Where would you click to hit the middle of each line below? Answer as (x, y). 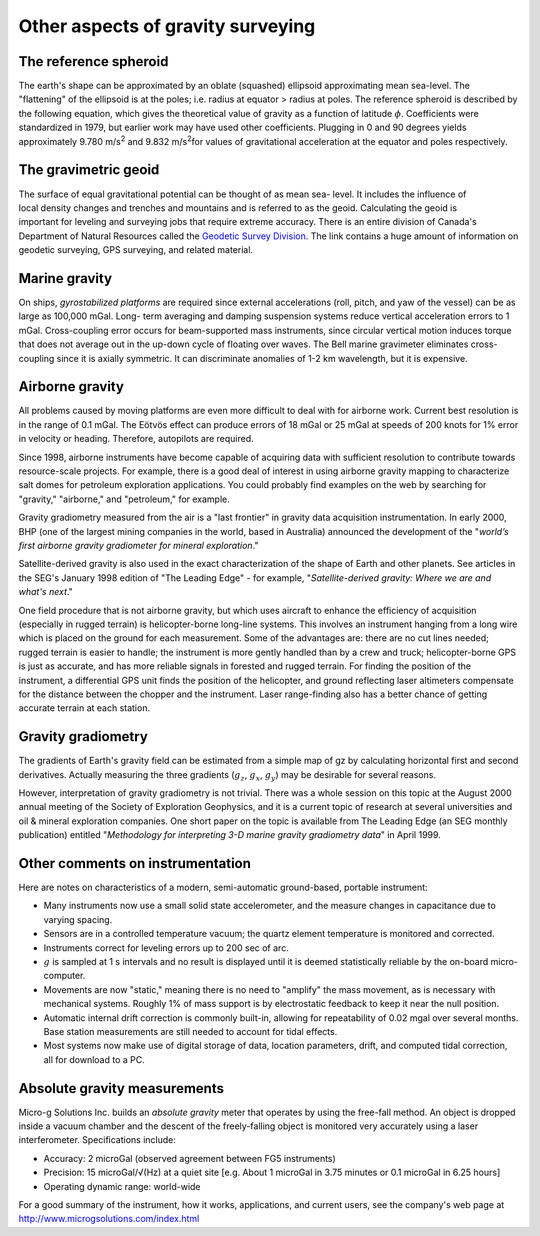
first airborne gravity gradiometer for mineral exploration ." (138, 545)
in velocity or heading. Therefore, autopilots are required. (136, 439)
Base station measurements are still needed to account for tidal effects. (190, 1031)
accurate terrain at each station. (84, 708)
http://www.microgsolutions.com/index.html (109, 1219)
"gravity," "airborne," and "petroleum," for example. (124, 499)
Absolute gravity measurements (121, 1088)
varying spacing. (78, 919)
